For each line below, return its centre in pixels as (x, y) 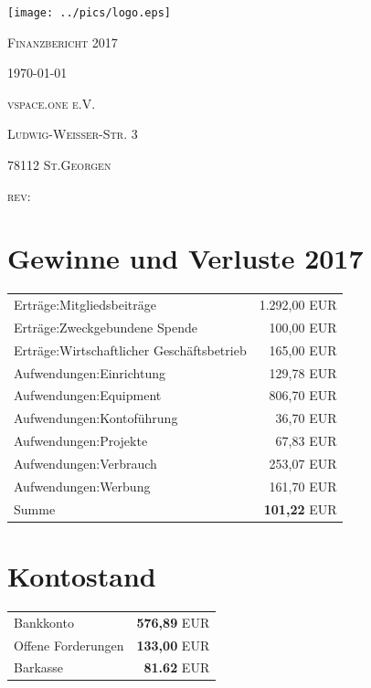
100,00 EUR (303, 327)
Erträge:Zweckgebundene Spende (106, 327)
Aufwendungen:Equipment (88, 395)
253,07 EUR (303, 463)
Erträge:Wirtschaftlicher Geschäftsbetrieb (130, 349)
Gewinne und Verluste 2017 (185, 258)
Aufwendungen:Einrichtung (90, 372)
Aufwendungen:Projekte (81, 441)
